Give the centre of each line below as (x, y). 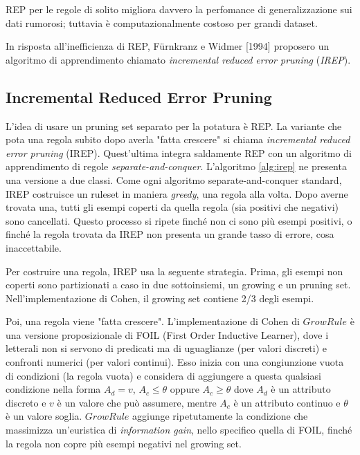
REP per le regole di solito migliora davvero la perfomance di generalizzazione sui (179, 9)
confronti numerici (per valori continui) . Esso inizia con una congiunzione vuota (175, 362)
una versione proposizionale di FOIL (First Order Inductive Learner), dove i (167, 334)
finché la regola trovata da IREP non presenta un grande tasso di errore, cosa (170, 234)
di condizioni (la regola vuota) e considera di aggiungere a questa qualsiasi (163, 375)
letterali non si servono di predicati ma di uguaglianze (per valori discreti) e (166, 348)
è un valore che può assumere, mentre (137, 402)
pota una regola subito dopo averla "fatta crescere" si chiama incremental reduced (178, 139)
